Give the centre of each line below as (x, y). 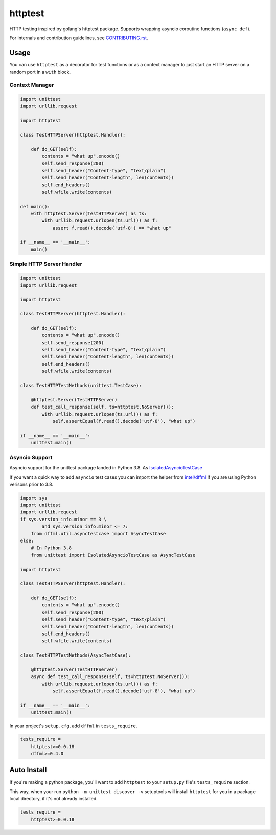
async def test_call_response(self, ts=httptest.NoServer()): (110, 677)
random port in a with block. (40, 72)
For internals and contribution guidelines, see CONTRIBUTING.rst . (79, 38)
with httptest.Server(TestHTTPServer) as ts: (89, 214)
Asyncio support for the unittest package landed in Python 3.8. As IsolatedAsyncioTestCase (106, 467)
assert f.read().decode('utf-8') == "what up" (112, 228)
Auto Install (28, 770)
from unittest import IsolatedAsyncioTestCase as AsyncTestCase (113, 555)
